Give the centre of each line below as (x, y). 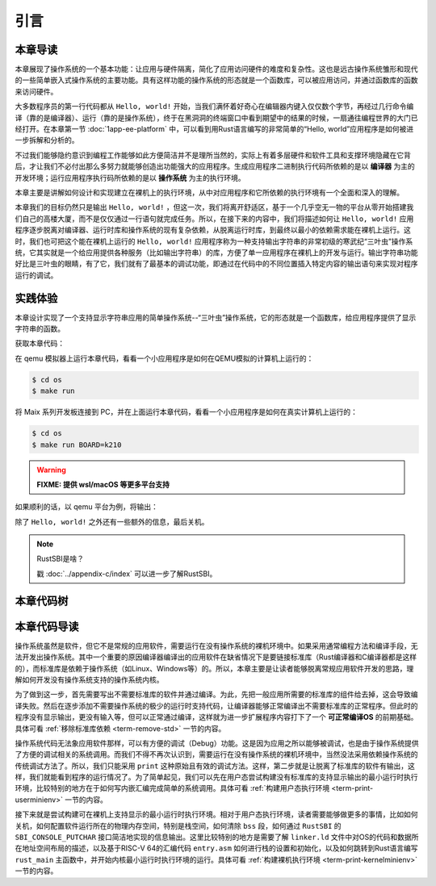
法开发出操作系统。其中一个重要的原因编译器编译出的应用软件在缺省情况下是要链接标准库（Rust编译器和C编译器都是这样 (216, 657)
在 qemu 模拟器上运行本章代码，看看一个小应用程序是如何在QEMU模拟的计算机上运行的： (164, 358)
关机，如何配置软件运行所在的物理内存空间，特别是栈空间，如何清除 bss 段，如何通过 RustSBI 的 (178, 825)
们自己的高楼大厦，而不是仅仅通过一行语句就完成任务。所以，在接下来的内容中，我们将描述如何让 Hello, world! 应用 (214, 219)
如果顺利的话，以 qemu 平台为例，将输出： (87, 507)
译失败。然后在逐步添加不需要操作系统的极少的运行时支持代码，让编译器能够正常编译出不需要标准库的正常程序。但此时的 (216, 705)
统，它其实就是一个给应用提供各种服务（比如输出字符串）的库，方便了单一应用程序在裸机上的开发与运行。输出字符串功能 (216, 252)
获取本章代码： (40, 344)
